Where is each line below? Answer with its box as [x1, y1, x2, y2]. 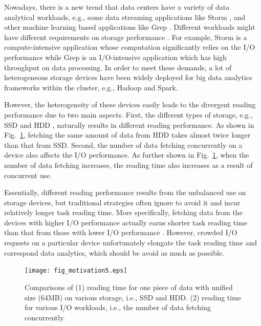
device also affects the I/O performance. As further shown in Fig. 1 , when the [4, 149, 249, 160]
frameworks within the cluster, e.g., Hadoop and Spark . [4, 82, 178, 92]
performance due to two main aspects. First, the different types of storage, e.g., [4, 109, 253, 120]
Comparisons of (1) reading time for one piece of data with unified [25, 281, 233, 292]
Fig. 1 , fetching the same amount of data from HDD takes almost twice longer [4, 129, 251, 140]
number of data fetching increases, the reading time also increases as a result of [4, 159, 253, 170]
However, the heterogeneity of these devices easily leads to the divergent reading [4, 99, 256, 110]
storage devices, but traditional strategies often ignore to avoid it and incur [4, 197, 241, 207]
